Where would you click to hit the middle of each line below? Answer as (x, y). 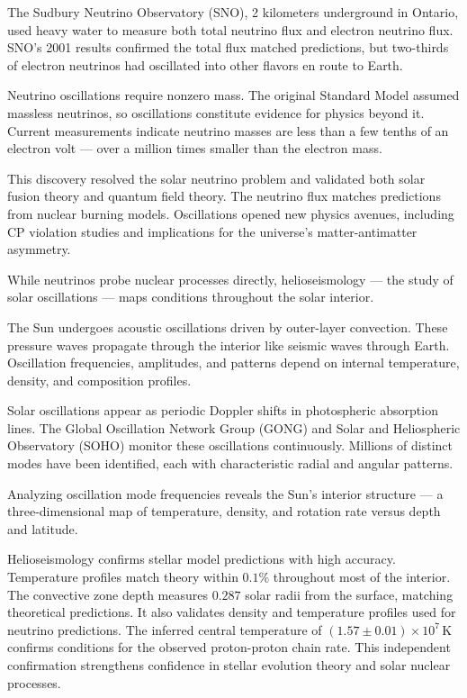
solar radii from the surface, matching (349, 594)
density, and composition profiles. (99, 380)
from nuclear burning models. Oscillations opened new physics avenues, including (231, 213)
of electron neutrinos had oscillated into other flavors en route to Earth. (205, 64)
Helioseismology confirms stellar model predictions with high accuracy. (202, 559)
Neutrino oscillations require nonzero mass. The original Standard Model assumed (233, 95)
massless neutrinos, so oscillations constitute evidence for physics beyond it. (216, 112)
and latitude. (43, 528)
